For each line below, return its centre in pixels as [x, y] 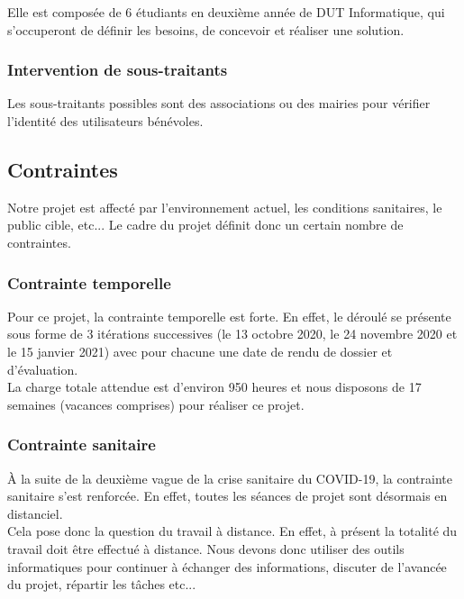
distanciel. [35, 513]
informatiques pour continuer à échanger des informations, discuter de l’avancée [227, 566]
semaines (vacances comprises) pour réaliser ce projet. [156, 404]
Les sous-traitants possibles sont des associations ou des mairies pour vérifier [219, 103]
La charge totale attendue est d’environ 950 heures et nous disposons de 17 [214, 387]
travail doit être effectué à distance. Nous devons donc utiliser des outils [206, 548]
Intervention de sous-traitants [118, 70]
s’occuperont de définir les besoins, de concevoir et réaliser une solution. [206, 29]
